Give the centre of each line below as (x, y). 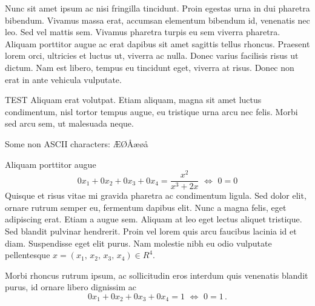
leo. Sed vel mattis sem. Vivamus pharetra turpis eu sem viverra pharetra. (143, 32)
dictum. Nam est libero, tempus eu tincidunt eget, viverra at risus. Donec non (150, 67)
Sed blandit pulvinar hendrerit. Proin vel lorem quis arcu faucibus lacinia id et (151, 231)
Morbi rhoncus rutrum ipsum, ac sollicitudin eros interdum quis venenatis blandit (157, 275)
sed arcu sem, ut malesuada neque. (69, 123)
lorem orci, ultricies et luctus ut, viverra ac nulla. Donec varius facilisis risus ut (152, 55)
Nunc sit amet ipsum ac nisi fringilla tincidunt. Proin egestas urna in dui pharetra (157, 8)
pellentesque (28, 255)
